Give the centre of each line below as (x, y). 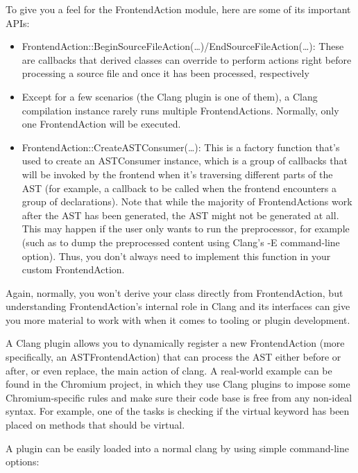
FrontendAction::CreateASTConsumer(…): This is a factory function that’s (181, 147)
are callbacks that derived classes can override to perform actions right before (187, 59)
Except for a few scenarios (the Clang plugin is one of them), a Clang (170, 96)
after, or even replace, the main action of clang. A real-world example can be (169, 370)
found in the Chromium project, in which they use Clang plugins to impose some (178, 384)
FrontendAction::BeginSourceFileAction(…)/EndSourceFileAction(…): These (183, 46)
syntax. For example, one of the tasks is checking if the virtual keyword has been (178, 411)
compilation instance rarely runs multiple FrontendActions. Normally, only (180, 110)
